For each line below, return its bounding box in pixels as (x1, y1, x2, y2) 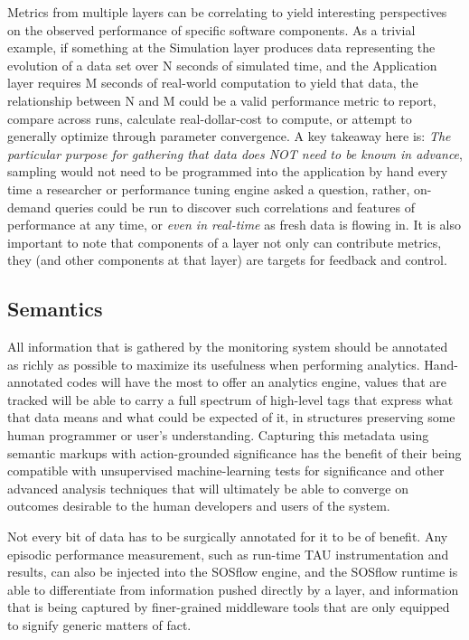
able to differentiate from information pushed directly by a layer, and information (7, 579, 459, 598)
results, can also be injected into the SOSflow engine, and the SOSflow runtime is (7, 562, 458, 581)
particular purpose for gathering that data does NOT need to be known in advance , (7, 144, 463, 163)
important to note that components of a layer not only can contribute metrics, (7, 232, 442, 251)
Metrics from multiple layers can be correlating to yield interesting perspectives (7, 3, 447, 21)
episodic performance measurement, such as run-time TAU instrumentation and (7, 544, 449, 563)
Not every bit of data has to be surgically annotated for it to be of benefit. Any (7, 527, 448, 546)
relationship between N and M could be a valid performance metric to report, (7, 90, 436, 109)
